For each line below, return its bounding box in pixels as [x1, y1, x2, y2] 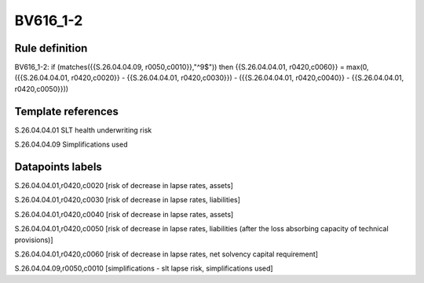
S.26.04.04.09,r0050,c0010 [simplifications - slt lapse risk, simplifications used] [14, 263, 274, 274]
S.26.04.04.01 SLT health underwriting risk [14, 125, 152, 135]
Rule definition [14, 42, 88, 55]
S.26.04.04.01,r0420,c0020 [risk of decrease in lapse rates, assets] [14, 181, 233, 190]
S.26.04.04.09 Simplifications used [14, 140, 128, 149]
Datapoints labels [14, 160, 102, 173]
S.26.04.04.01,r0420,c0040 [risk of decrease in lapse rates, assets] [14, 209, 234, 219]
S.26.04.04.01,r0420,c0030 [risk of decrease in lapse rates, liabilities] [14, 195, 241, 205]
